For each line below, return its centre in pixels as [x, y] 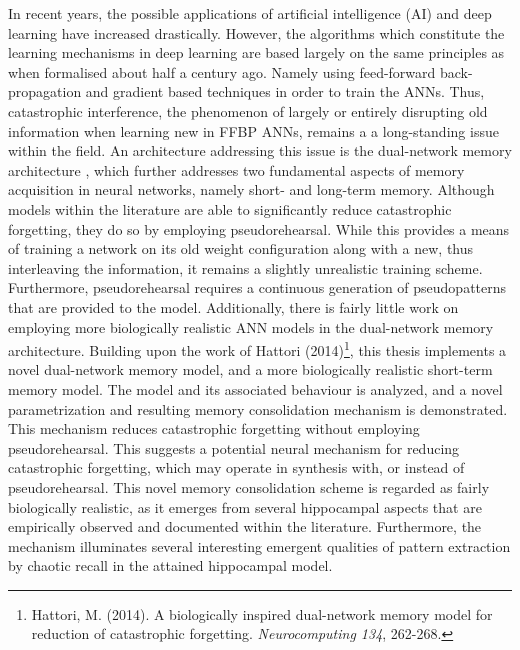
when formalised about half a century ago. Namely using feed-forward [222, 71]
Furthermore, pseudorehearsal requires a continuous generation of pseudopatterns [257, 287]
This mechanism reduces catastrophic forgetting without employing [214, 428]
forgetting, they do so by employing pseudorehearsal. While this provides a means [259, 228]
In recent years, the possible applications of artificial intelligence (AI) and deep [250, 13]
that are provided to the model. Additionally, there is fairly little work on [233, 306]
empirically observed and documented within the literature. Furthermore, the [245, 526]
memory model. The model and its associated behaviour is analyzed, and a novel [255, 388]
